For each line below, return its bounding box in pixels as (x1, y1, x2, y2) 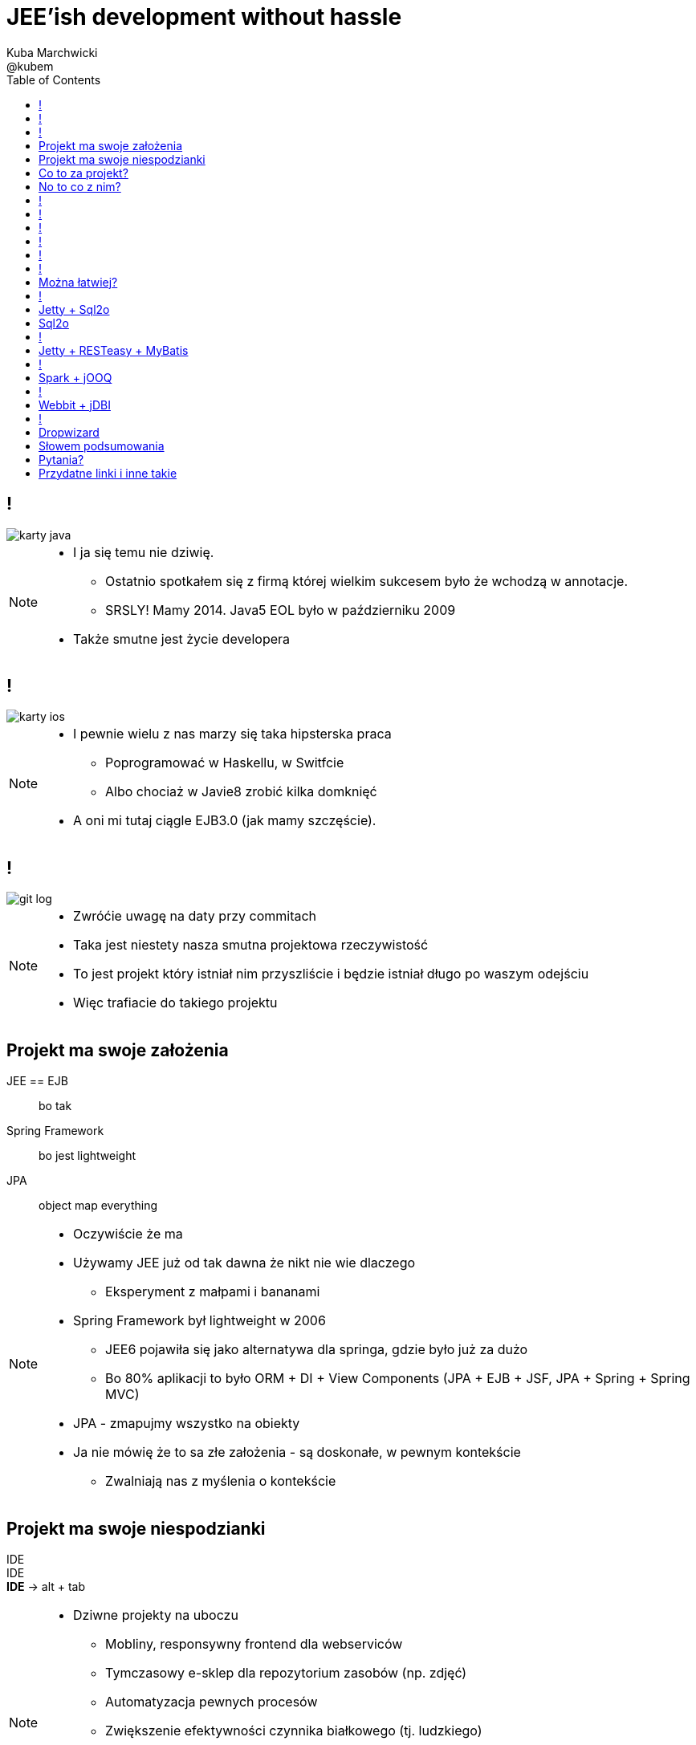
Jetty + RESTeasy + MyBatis (39, 343, 189, 357)
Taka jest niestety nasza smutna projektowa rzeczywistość (73, 937, 429, 954)
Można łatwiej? (39, 275, 118, 289)
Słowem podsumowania (39, 438, 165, 453)
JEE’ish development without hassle (6, 3, 402, 31)
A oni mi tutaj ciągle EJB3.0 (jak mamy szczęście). (73, 812, 376, 829)
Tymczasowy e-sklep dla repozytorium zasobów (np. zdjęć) (105, 1664, 467, 1681)
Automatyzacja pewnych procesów (105, 1693, 318, 1710)
